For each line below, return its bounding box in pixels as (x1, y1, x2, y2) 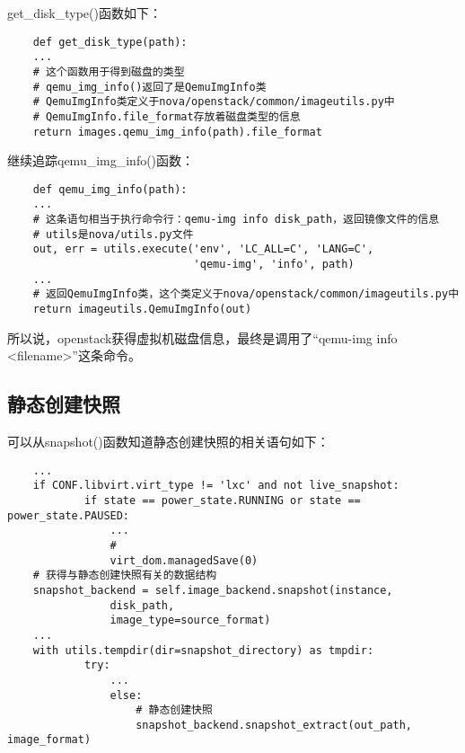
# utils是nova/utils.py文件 (32, 227, 194, 241)
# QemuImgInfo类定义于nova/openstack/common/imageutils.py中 (32, 95, 395, 109)
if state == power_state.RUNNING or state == (83, 493, 361, 507)
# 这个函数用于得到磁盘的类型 (32, 65, 185, 78)
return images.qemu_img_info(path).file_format (32, 125, 322, 138)
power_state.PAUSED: (7, 509, 130, 522)
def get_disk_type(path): (32, 35, 188, 49)
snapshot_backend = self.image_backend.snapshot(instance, (32, 583, 393, 597)
